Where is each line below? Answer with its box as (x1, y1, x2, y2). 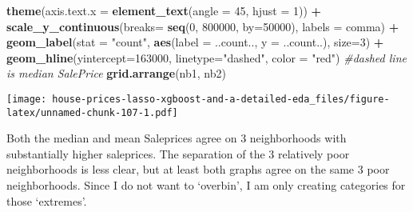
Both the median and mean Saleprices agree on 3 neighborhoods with (6, 130, 347, 146)
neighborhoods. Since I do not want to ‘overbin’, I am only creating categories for (6, 177, 406, 194)
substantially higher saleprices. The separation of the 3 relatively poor (6, 145, 350, 162)
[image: (6, 93, 47, 105)
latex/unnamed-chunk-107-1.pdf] (6, 106, 178, 118)
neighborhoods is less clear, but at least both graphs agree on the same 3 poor (6, 161, 390, 178)
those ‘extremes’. (6, 192, 87, 209)
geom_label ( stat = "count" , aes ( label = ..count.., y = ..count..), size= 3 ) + (6, 34, 384, 50)
